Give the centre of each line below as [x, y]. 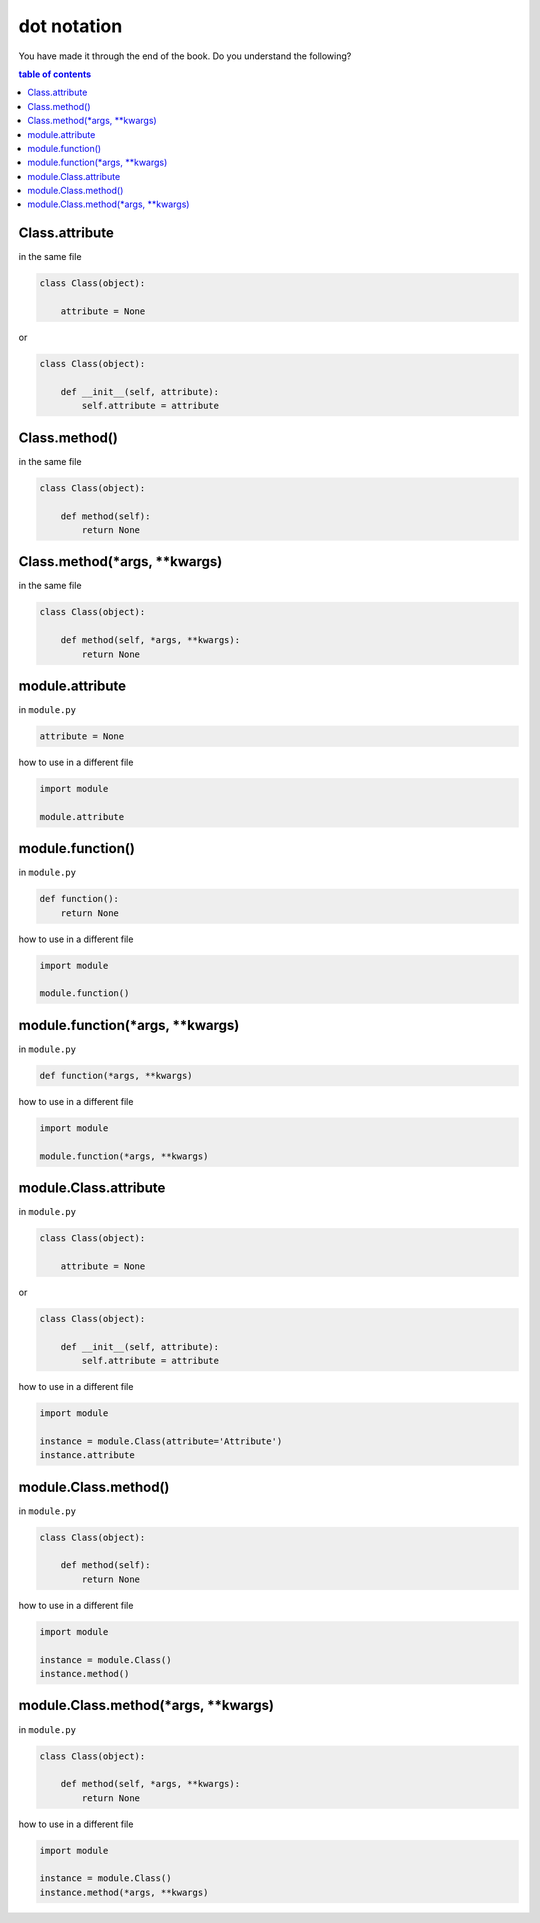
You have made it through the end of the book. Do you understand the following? [185, 56]
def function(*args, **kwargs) [116, 1075]
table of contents [55, 74]
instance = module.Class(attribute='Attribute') [161, 1441]
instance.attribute [87, 1455]
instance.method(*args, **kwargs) [124, 1892]
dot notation [70, 26]
